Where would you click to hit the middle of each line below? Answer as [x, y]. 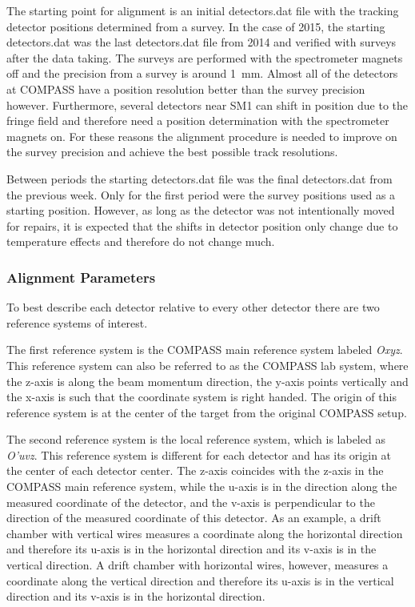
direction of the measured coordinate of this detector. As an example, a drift [194, 518]
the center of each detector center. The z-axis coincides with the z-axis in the [195, 470]
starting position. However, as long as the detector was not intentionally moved [201, 210]
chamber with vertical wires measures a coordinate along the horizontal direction [205, 533]
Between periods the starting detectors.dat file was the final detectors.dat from [200, 178]
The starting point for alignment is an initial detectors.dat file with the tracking [203, 10]
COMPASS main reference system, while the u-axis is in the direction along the [202, 486]
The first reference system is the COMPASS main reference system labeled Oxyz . [205, 350]
